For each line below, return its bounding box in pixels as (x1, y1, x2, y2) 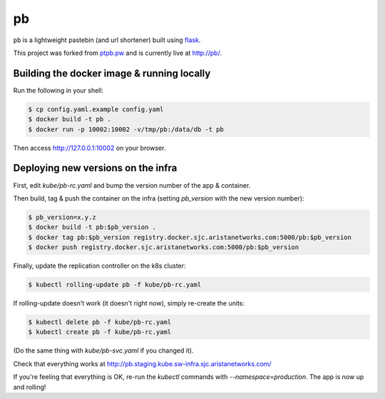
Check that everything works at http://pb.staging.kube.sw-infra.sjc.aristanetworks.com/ (13, 359, 272, 368)
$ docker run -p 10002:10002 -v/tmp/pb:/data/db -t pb (28, 125, 224, 133)
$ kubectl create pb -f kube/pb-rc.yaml (28, 328, 171, 336)
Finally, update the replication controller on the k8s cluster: (13, 261, 186, 271)
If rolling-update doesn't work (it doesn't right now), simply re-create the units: (13, 299, 245, 307)
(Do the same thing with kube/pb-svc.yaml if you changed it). (13, 346, 194, 355)
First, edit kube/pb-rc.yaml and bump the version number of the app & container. (13, 181, 251, 189)
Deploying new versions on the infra (13, 162, 178, 174)
